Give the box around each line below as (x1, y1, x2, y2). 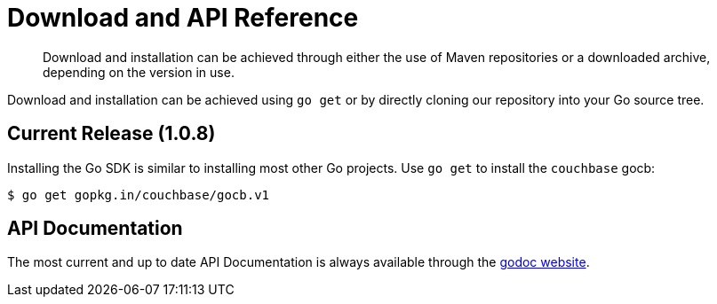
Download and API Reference (7, 3, 359, 33)
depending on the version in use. (43, 64, 235, 80)
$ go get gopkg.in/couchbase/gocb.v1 (7, 187, 270, 202)
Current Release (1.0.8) (7, 122, 216, 145)
